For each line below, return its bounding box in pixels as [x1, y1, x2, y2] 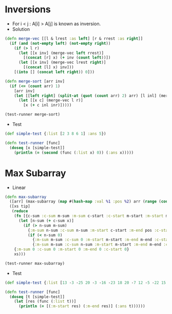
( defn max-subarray [5, 194, 47, 199]
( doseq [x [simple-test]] [9, 145, 65, 150]
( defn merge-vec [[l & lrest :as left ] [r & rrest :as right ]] [5, 36, 143, 41]
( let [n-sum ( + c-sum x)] [18, 218, 74, 223]
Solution [12, 26, 30, 32]
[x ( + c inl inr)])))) [23, 103, 72, 108]
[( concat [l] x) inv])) [23, 65, 74, 70]
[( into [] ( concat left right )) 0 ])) [14, 69, 95, 75]
